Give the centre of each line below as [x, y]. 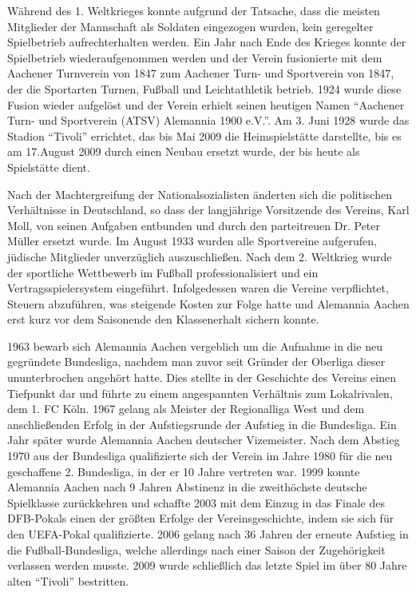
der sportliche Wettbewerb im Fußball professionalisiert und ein [163, 272]
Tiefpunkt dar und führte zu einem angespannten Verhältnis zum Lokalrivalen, [200, 393]
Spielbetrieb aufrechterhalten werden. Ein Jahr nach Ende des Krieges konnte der [207, 42]
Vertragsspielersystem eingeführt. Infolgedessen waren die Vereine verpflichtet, [198, 288]
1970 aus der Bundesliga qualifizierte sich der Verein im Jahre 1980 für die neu [200, 456]
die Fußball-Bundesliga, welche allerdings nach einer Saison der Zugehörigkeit [196, 549]
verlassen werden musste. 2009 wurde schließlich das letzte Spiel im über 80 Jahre [207, 565]
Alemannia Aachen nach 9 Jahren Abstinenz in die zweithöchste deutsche [187, 487]
